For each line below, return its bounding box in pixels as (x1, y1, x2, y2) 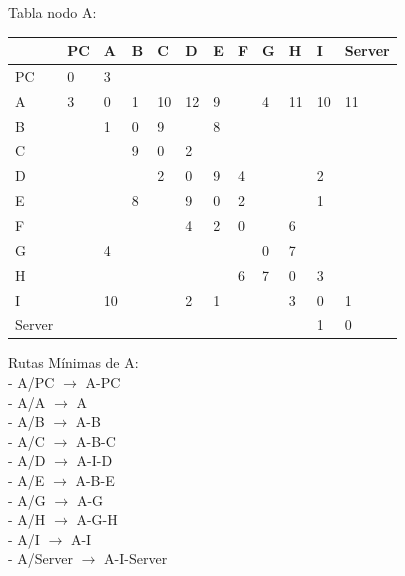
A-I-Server (104, 548, 168, 569)
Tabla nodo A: (8, 2, 97, 22)
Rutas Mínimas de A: (8, 352, 139, 373)
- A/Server (8, 548, 74, 569)
